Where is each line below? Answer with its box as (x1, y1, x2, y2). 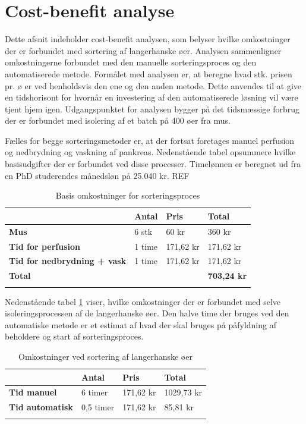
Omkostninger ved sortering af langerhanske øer (18, 350, 193, 362)
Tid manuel (9, 386, 57, 398)
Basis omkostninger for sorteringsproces (55, 189, 200, 202)
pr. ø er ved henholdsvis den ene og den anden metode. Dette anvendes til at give (5, 79, 302, 92)
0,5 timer (81, 401, 115, 413)
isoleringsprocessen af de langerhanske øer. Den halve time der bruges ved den (5, 307, 289, 319)
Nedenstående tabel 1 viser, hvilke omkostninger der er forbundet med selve (5, 295, 281, 307)
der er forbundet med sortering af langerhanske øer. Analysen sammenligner (5, 44, 282, 56)
